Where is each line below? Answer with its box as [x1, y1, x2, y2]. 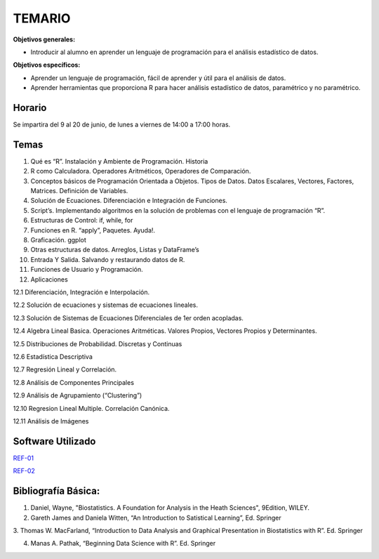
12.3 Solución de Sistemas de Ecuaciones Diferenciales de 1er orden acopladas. [13, 313, 244, 322]
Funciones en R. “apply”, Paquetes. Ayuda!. [30, 225, 156, 235]
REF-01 [13, 454, 34, 462]
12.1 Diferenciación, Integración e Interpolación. [13, 288, 150, 296]
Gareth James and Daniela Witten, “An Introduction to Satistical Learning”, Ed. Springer [30, 513, 282, 522]
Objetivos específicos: [13, 60, 81, 70]
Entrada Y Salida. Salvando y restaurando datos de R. [30, 255, 185, 263]
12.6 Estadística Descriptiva [13, 352, 93, 361]
